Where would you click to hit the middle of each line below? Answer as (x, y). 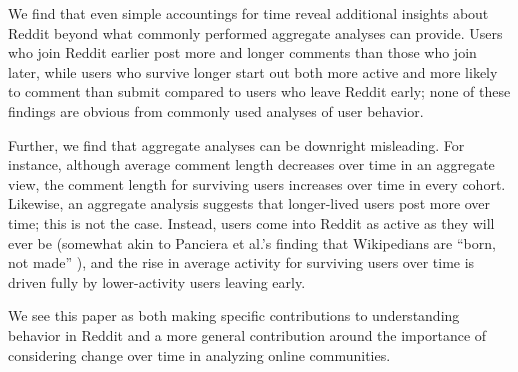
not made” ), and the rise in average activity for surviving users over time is (241, 262)
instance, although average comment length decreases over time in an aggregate (251, 164)
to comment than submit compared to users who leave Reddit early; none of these (259, 91)
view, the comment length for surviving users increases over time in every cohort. (257, 183)
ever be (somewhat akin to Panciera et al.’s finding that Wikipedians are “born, (252, 242)
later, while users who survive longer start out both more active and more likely (253, 71)
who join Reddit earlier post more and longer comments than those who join (242, 52)
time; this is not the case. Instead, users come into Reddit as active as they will (251, 222)
